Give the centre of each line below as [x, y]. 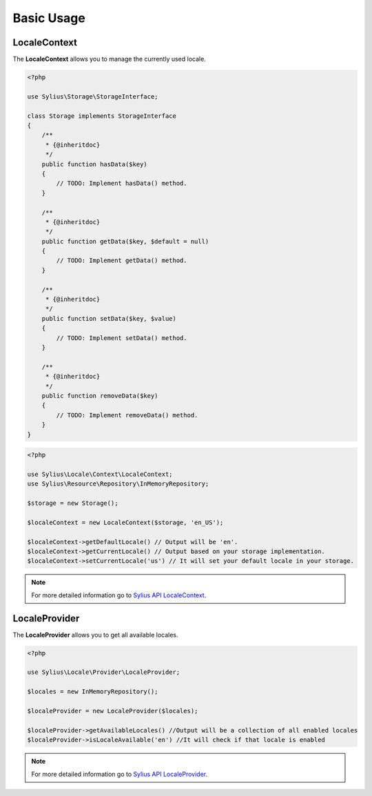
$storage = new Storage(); [73, 503]
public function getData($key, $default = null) [125, 241]
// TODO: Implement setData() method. [122, 338]
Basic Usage [49, 18]
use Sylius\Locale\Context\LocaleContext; [100, 474]
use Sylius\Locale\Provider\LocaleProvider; [104, 672]
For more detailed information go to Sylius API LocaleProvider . [120, 774]
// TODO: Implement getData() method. [122, 261]
